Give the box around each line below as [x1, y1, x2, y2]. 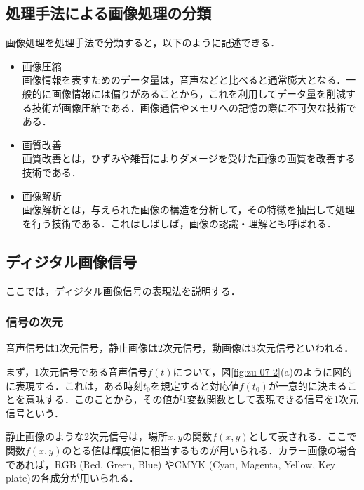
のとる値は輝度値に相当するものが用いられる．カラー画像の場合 [62, 442, 357, 457]
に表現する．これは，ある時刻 [6, 378, 143, 392]
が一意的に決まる [268, 378, 347, 392]
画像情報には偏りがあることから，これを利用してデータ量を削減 [51, 86, 346, 100]
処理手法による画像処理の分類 [6, 2, 212, 24]
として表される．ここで [248, 429, 357, 444]
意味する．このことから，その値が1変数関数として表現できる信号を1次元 [25, 392, 358, 406]
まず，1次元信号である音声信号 [6, 364, 148, 378]
